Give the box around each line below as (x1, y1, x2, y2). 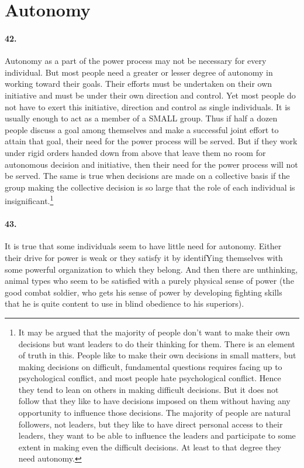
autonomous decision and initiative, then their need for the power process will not (5, 158, 298, 170)
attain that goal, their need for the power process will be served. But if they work (5, 135, 298, 147)
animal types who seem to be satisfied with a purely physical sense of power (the (5, 274, 294, 287)
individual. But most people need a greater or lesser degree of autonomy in (5, 66, 273, 78)
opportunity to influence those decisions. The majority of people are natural (18, 406, 291, 419)
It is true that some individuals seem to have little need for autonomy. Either (5, 240, 282, 252)
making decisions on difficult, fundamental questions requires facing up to (18, 360, 282, 372)
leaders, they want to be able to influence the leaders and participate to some (18, 429, 296, 442)
